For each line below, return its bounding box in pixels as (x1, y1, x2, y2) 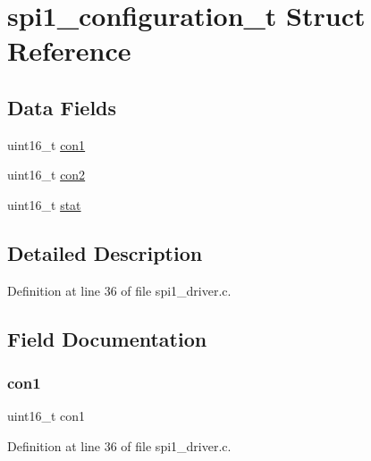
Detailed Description (7, 239, 203, 266)
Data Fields (7, 93, 117, 121)
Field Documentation (7, 324, 207, 352)
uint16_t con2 (7, 165, 86, 184)
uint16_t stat (7, 195, 81, 214)
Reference (7, 32, 131, 69)
